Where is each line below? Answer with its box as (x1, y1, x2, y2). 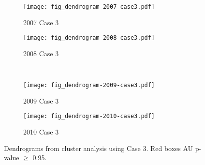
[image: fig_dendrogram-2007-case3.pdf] (23, 3, 155, 10)
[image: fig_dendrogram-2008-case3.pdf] (23, 34, 155, 42)
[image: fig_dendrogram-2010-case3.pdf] (23, 113, 155, 120)
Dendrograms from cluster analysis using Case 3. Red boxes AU (4, 143, 193, 153)
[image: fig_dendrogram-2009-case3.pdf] (23, 82, 155, 89)
